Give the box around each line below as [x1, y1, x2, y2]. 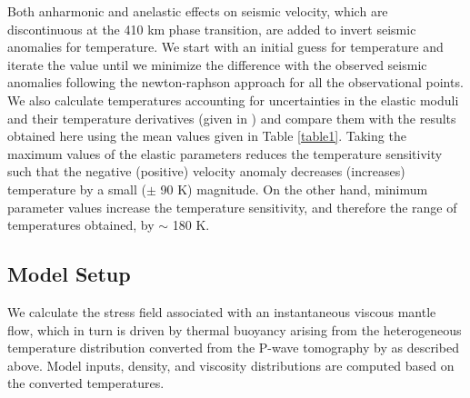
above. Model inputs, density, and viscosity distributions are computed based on [7, 355, 455, 374]
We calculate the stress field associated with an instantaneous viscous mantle [7, 302, 436, 321]
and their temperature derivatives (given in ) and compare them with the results [7, 108, 456, 127]
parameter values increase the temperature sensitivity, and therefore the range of [7, 197, 457, 216]
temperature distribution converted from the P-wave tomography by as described [7, 338, 459, 357]
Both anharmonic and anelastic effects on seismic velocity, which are [7, 2, 388, 20]
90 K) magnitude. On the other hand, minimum [160, 179, 428, 198]
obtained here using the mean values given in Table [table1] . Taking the [7, 126, 406, 145]
